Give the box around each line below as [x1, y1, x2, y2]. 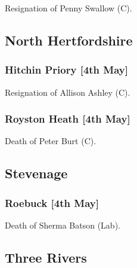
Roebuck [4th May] [5, 195, 99, 210]
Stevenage [5, 164, 68, 182]
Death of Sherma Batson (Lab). [5, 219, 120, 231]
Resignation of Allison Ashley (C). [5, 86, 130, 98]
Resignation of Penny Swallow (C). [5, 2, 132, 14]
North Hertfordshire [5, 31, 133, 49]
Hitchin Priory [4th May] [5, 62, 128, 77]
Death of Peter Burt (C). [5, 135, 96, 147]
